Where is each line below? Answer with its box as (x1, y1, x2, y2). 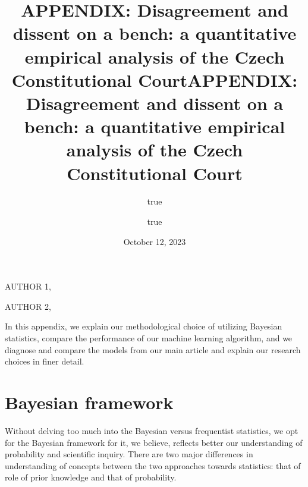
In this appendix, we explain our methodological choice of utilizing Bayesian (5, 320, 282, 332)
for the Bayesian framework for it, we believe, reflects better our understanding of (5, 436, 303, 448)
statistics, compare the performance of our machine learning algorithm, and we (5, 332, 293, 344)
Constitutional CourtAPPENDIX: (11, 67, 298, 92)
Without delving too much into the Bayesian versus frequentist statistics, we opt (5, 424, 298, 436)
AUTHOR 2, (5, 300, 51, 312)
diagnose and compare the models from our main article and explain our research (5, 343, 301, 356)
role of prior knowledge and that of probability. (5, 471, 177, 483)
